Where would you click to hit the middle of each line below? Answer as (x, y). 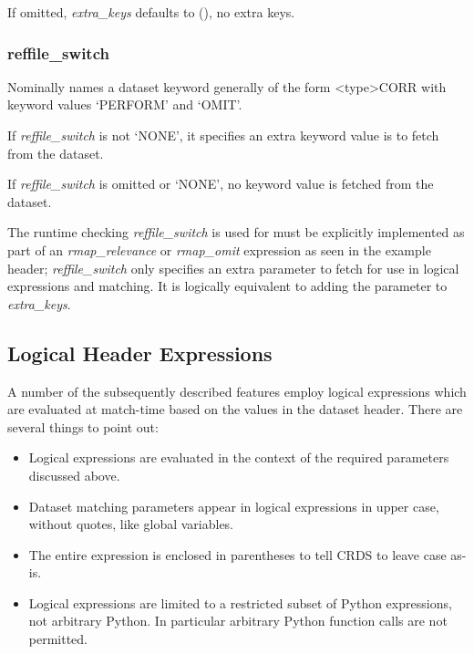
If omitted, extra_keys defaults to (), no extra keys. (151, 12)
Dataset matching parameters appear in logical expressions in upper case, (234, 506)
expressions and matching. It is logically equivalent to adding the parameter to (227, 286)
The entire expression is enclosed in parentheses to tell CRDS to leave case (237, 554)
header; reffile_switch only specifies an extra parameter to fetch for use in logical (233, 268)
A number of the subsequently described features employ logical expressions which (237, 391)
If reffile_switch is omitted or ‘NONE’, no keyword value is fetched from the (221, 184)
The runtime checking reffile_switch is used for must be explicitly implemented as (236, 232)
